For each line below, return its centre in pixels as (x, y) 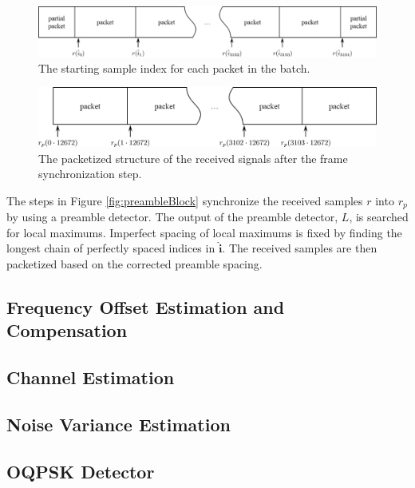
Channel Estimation (91, 377)
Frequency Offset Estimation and (146, 307)
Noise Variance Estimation (119, 425)
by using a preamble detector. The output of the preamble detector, (172, 217)
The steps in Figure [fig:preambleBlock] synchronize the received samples (185, 200)
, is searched (379, 217)
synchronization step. (90, 174)
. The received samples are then (300, 248)
